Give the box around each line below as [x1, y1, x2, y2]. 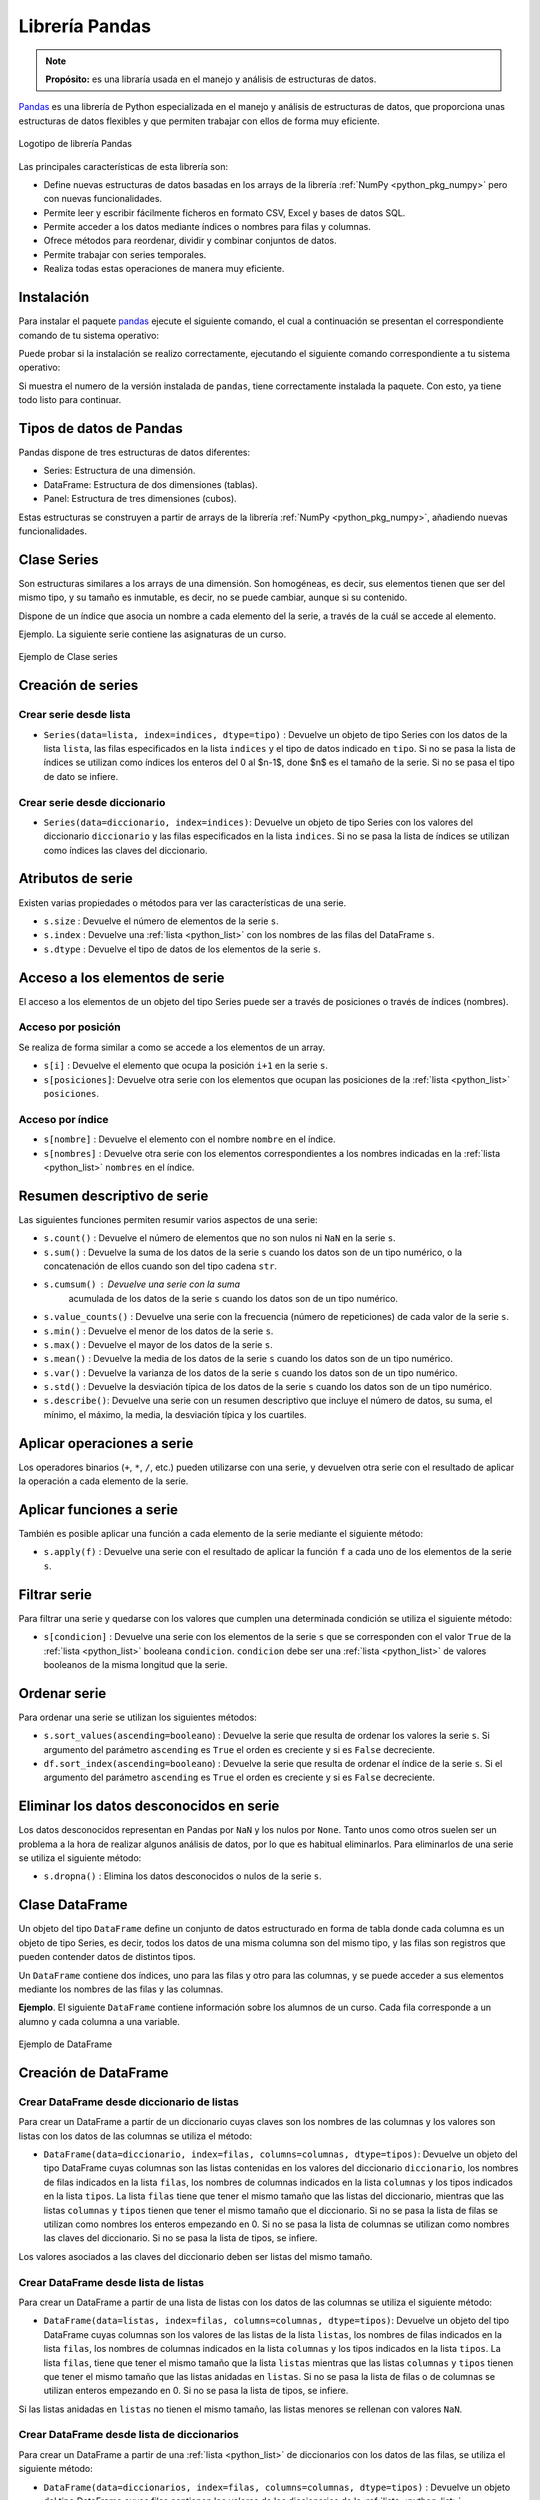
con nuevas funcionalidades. [43, 193, 163, 205]
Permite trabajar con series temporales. [43, 248, 207, 260]
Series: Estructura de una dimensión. [43, 465, 196, 477]
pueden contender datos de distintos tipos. [18, 1951, 196, 1963]
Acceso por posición [18, 1020, 122, 1034]
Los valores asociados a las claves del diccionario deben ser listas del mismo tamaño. [18, 2250, 373, 2262]
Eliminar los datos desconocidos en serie [18, 1798, 280, 1815]
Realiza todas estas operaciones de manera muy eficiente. [43, 263, 285, 275]
